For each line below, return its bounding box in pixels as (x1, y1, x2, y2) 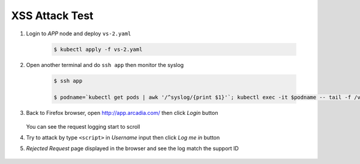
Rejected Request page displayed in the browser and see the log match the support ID (26, 145, 239, 152)
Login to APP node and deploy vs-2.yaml (26, 30, 131, 37)
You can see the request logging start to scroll (26, 123, 140, 130)
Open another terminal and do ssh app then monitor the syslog (26, 61, 184, 68)
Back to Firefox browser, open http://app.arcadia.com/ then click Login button (26, 110, 218, 117)
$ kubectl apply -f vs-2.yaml (53, 45, 143, 53)
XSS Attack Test (11, 9, 94, 22)
